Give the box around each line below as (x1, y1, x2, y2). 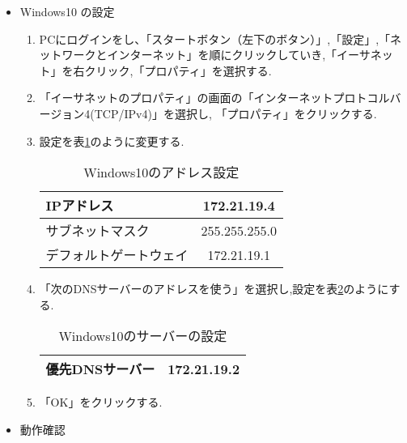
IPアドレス (45, 196, 114, 215)
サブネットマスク (45, 221, 150, 241)
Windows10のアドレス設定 (83, 163, 240, 182)
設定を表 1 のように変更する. (39, 132, 184, 149)
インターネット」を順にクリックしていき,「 (107, 46, 337, 63)
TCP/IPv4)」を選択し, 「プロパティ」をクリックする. (94, 104, 377, 121)
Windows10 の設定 (19, 3, 115, 19)
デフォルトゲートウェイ (45, 245, 189, 265)
